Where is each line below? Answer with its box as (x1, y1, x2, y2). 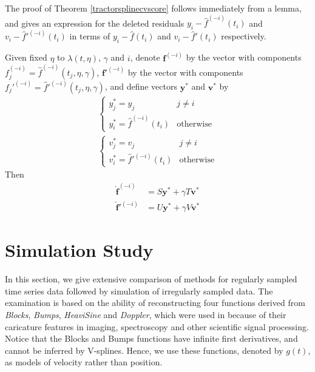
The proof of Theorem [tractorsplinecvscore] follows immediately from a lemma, (5, 2, 302, 14)
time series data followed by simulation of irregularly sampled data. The (5, 284, 273, 297)
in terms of (69, 30, 110, 42)
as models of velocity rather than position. (5, 356, 163, 368)
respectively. (221, 30, 266, 42)
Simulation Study (5, 237, 154, 262)
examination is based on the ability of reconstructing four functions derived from (5, 296, 305, 309)
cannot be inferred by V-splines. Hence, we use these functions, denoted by (5, 344, 283, 356)
